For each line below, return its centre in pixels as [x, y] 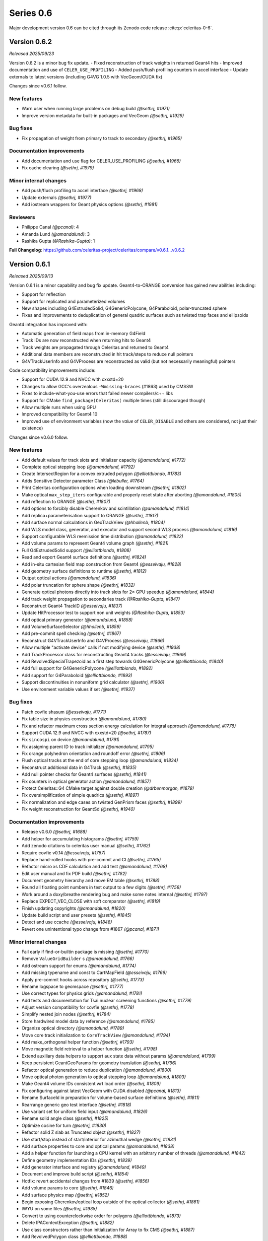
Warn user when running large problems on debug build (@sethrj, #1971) [96, 109]
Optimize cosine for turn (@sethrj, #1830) [64, 1125]
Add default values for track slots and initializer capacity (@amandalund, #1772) [104, 460]
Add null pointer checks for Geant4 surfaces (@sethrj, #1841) [84, 774]
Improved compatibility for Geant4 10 [60, 414]
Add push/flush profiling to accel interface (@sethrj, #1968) [82, 191]
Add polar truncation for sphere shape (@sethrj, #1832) [78, 585]
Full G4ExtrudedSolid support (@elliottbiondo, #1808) [76, 550]
